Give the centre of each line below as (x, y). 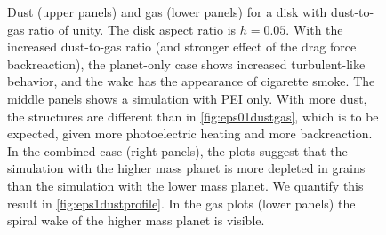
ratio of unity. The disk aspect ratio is (133, 29)
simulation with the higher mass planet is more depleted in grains (186, 168)
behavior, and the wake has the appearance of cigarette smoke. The (191, 81)
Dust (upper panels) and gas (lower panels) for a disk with (167, 12)
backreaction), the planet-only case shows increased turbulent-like (186, 63)
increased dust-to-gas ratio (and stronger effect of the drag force (182, 47)
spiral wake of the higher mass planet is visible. (136, 220)
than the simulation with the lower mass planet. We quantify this (185, 185)
